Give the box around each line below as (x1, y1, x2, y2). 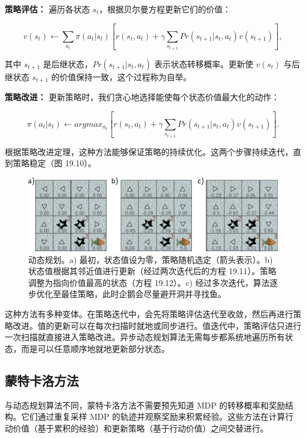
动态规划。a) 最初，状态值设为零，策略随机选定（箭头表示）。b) (28, 253, 273, 265)
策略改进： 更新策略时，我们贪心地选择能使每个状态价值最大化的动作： (5, 91, 280, 103)
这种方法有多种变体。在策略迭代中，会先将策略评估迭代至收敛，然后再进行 (5, 308, 293, 320)
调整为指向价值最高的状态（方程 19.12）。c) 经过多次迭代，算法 (28, 276, 270, 288)
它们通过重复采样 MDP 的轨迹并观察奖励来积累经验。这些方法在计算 (21, 410, 285, 423)
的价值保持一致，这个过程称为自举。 (51, 70, 192, 83)
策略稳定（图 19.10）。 (12, 157, 97, 169)
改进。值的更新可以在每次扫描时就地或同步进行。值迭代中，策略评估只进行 (12, 319, 301, 331)
